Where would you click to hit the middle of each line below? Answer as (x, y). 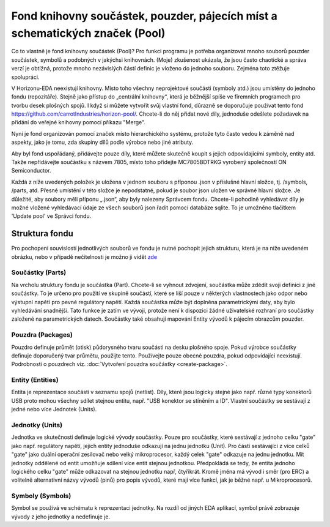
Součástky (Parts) (39, 272)
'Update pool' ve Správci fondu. (51, 216)
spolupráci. (25, 77)
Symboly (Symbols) (41, 496)
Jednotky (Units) (37, 425)
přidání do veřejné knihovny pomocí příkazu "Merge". (79, 122)
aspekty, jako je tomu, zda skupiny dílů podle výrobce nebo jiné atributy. (102, 142)
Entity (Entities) (35, 380)
